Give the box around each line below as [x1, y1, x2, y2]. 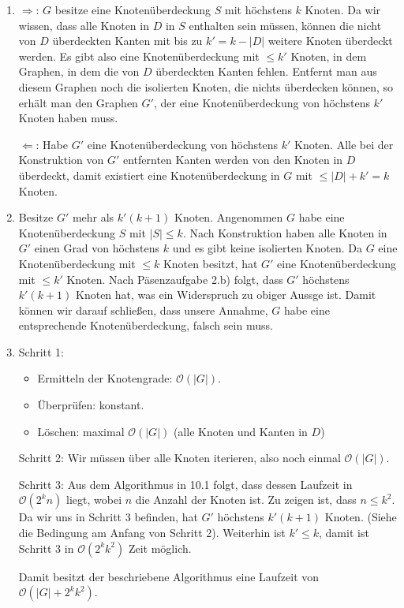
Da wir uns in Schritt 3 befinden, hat [18, 509, 198, 525]
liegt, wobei [66, 491, 122, 508]
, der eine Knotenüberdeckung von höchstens [153, 94, 370, 110]
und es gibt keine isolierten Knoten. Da [172, 240, 362, 256]
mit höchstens [224, 2, 292, 17]
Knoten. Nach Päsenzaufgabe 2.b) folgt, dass [66, 270, 283, 287]
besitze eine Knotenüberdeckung [54, 2, 211, 17]
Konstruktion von [18, 151, 104, 168]
